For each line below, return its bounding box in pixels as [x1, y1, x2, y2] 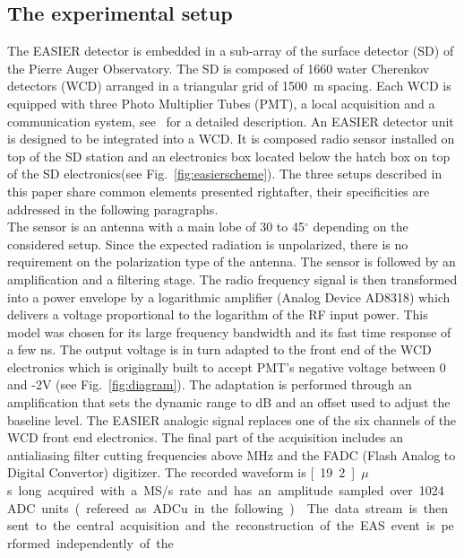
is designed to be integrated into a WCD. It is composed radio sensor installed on [7, 129, 455, 148]
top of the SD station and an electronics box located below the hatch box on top [7, 146, 451, 165]
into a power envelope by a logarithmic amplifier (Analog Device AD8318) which [7, 287, 451, 306]
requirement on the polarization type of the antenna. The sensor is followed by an [7, 252, 456, 271]
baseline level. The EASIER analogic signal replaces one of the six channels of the [7, 410, 457, 429]
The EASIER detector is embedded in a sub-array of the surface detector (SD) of [7, 41, 454, 60]
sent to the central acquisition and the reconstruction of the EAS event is [7, 516, 435, 535]
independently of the [56, 533, 174, 552]
